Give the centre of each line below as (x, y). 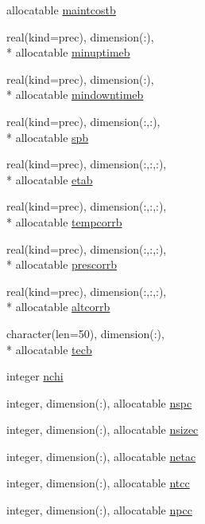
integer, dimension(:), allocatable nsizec (102, 429)
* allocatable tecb (49, 349)
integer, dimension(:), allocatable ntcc (98, 483)
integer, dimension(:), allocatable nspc (99, 402)
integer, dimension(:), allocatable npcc (99, 510)
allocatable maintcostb (61, 10)
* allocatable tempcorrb (64, 221)
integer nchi (35, 376)
